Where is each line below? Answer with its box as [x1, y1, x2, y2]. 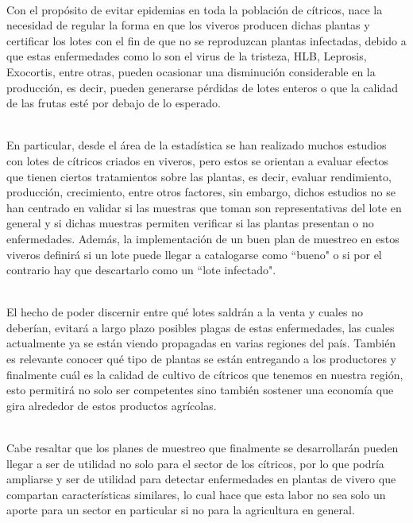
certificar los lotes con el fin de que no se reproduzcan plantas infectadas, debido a [6, 32, 407, 48]
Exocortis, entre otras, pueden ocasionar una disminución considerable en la [6, 63, 376, 79]
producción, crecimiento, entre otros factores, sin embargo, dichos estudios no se [6, 184, 396, 200]
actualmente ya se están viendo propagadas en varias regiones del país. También [6, 335, 396, 351]
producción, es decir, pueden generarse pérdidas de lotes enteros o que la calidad [6, 79, 398, 95]
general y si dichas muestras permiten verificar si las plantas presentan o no [6, 215, 374, 231]
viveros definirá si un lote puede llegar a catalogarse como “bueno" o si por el [6, 246, 382, 262]
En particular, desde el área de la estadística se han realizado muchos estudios [6, 137, 387, 153]
